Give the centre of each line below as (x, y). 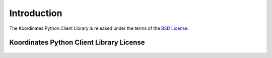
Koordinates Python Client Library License (77, 43)
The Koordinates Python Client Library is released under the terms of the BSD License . (99, 28)
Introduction (36, 13)
